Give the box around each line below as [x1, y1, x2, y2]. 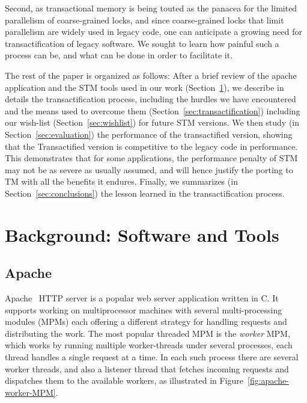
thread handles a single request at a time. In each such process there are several [5, 351, 299, 363]
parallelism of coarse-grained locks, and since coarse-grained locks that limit [5, 13, 284, 26]
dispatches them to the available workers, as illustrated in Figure [5, 374, 243, 387]
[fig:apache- [248, 374, 289, 387]
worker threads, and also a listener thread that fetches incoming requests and [5, 362, 289, 375]
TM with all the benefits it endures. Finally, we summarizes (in [5, 175, 238, 188]
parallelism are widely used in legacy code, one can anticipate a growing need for [5, 25, 302, 38]
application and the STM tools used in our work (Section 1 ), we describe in [5, 81, 284, 93]
